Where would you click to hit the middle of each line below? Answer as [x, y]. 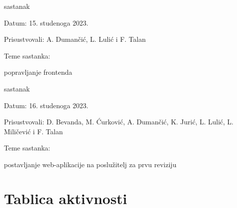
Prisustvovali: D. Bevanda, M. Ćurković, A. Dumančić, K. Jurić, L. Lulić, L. [119, 122]
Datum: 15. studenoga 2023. [46, 22]
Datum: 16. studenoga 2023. [46, 105]
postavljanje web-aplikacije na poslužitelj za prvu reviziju [90, 164]
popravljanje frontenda [38, 72]
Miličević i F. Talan [33, 131]
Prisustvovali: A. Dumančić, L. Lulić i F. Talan [75, 39]
